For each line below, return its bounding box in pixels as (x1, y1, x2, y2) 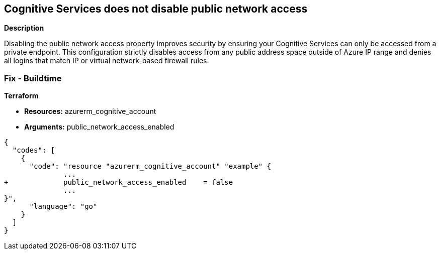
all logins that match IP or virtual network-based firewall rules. (4, 56, 209, 65)
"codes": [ (12, 146, 55, 155)
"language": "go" (29, 202, 98, 211)
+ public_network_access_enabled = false (4, 178, 233, 187)
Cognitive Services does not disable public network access (4, 3, 308, 15)
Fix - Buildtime (4, 73, 62, 83)
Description (4, 24, 44, 33)
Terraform (4, 91, 39, 100)
